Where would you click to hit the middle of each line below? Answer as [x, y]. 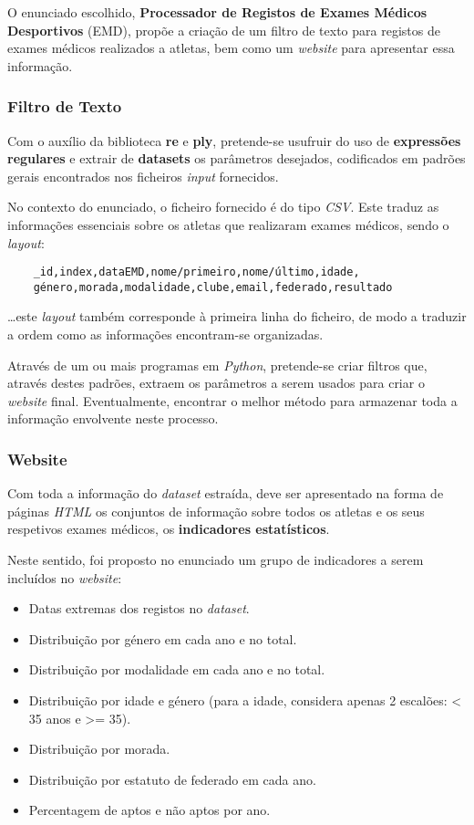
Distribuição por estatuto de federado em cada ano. [172, 779]
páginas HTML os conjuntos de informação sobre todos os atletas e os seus [216, 511]
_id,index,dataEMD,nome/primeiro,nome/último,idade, [196, 272]
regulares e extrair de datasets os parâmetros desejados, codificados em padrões [237, 158]
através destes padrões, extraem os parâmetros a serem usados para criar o [216, 383]
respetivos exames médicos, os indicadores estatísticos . [169, 529]
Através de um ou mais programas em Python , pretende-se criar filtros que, [217, 365]
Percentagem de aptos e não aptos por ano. [149, 810]
